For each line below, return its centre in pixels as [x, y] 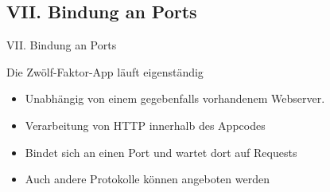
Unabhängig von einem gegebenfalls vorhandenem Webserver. [175, 98]
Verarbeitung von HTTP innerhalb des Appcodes [145, 125]
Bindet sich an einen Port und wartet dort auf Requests [161, 152]
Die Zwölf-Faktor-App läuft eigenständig [105, 71]
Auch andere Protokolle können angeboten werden [147, 179]
